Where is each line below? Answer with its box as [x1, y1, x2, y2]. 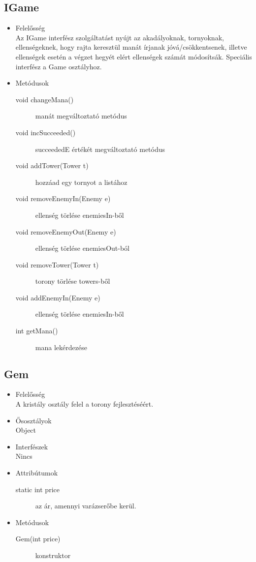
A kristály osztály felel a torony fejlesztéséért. [15, 399, 154, 409]
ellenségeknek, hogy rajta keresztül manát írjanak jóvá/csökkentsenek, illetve [15, 42, 247, 52]
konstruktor [35, 550, 71, 560]
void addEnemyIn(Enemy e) [15, 292, 100, 302]
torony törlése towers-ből [35, 276, 110, 286]
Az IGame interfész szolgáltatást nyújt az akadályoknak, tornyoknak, [15, 32, 224, 42]
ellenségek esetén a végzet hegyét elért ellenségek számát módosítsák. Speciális [15, 51, 252, 61]
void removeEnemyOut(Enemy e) [15, 226, 116, 237]
